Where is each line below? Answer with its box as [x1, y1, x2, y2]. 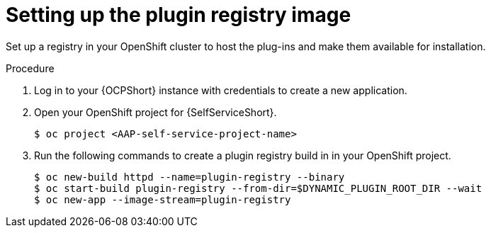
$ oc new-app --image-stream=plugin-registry [34, 193, 291, 205]
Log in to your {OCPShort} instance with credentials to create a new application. [34, 84, 407, 96]
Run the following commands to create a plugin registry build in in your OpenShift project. [34, 149, 451, 161]
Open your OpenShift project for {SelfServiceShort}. [34, 106, 277, 118]
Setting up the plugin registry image [6, 3, 351, 27]
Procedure [6, 62, 55, 74]
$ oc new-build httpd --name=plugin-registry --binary [34, 171, 345, 183]
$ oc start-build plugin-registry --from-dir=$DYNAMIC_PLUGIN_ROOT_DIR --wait [34, 182, 482, 194]
